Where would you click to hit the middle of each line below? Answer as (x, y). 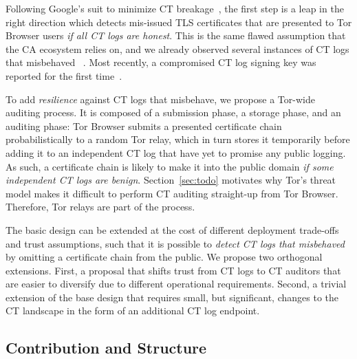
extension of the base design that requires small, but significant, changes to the (172, 297)
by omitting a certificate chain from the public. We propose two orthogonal (164, 257)
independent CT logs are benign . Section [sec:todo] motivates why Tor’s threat (171, 180)
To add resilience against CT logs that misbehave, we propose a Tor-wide (160, 99)
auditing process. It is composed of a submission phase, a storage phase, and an (173, 112)
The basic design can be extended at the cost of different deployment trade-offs (172, 229)
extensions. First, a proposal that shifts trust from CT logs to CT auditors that (173, 270)
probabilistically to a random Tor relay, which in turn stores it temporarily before (178, 139)
